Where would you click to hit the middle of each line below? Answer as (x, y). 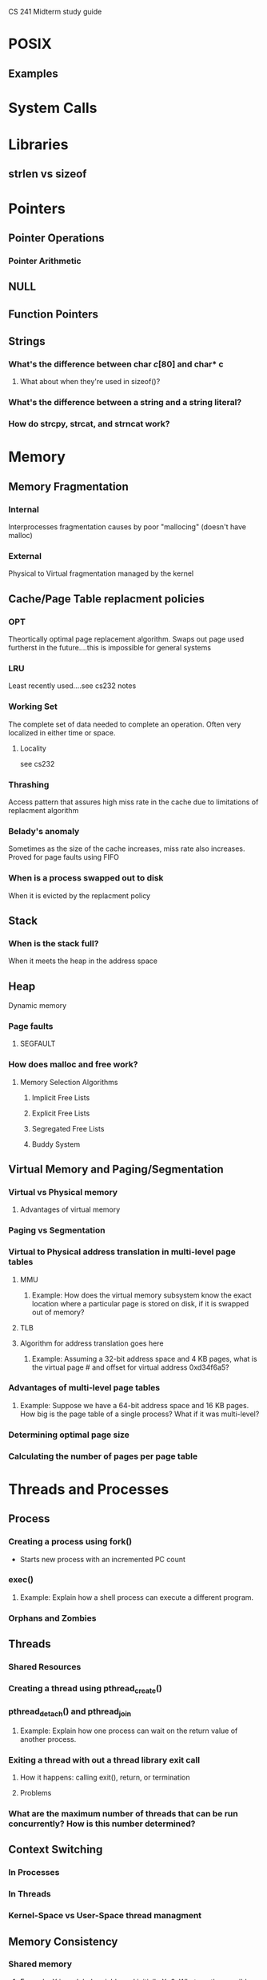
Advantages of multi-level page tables (84, 1388)
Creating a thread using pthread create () (85, 1689)
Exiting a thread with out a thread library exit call (104, 1759)
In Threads (30, 1894)
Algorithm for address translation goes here (92, 1343)
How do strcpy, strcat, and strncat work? (89, 424)
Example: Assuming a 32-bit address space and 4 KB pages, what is (144, 1358)
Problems (36, 1793)
